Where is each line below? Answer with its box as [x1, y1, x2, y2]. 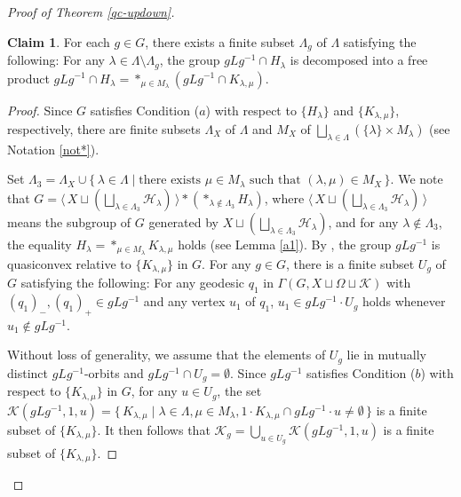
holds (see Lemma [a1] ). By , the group [178, 234, 392, 253]
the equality [7, 234, 72, 253]
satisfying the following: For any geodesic [20, 273, 244, 292]
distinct [7, 363, 48, 382]
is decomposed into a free [290, 51, 428, 69]
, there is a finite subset [286, 254, 415, 272]
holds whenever [362, 292, 446, 311]
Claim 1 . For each [7, 32, 110, 51]
